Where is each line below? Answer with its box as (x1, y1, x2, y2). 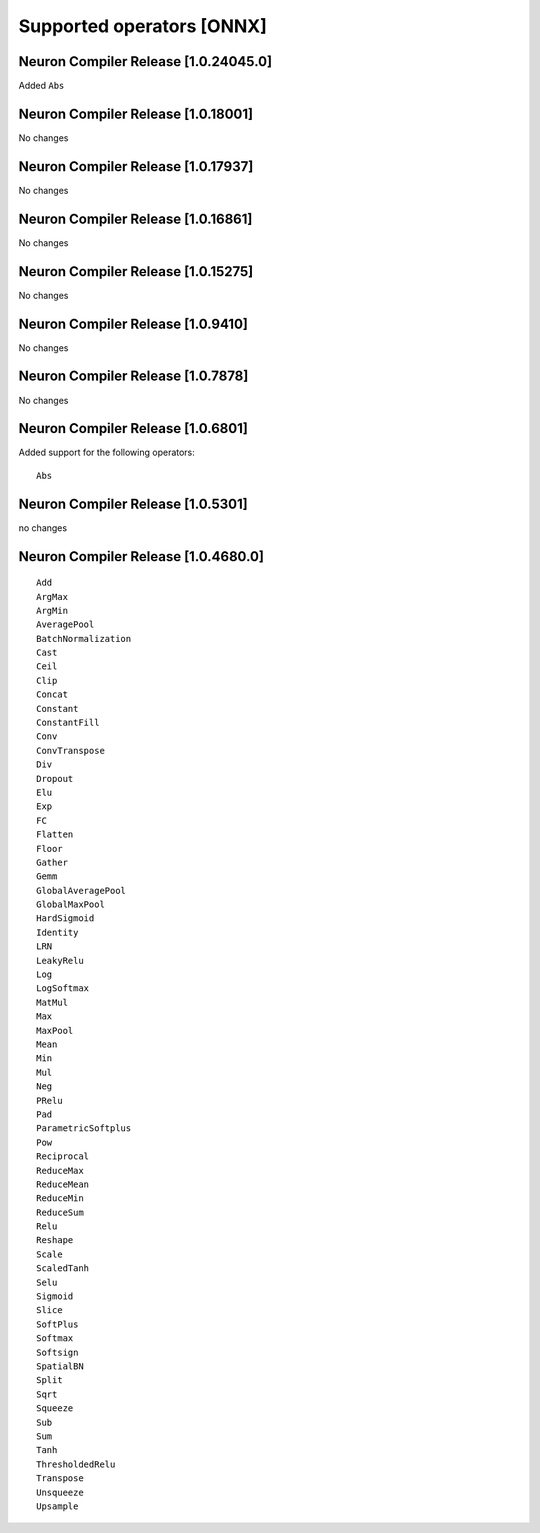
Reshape (36, 1235, 74, 1246)
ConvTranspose (36, 745, 105, 756)
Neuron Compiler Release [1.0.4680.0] (18, 548, 265, 565)
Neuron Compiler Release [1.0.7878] (18, 368, 249, 385)
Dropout (36, 773, 74, 784)
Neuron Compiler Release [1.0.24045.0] (18, 53, 273, 70)
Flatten (36, 829, 74, 840)
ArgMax (36, 591, 69, 602)
